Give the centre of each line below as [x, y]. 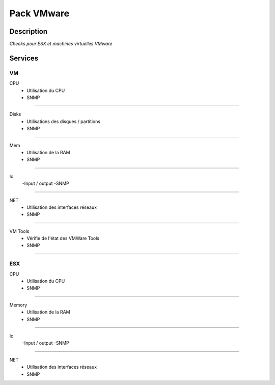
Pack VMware [39, 13]
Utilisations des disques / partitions [64, 121]
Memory [18, 305]
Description [29, 31]
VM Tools [19, 231]
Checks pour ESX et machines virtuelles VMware [61, 44]
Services [24, 58]
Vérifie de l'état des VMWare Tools [63, 238]
